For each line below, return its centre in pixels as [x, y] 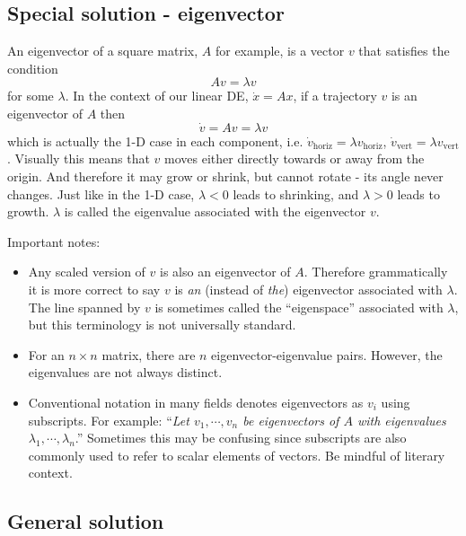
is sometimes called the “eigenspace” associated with [299, 307]
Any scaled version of [87, 272]
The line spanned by [84, 307]
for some [31, 96]
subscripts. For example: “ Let [109, 420]
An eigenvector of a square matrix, [103, 51]
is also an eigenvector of [225, 272]
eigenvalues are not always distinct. [125, 372]
